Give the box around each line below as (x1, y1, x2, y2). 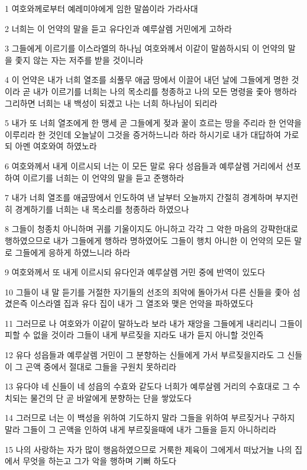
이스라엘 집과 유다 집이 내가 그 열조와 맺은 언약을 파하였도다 (30, 297, 254, 310)
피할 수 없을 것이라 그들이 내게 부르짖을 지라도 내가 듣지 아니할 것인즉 (5, 329, 264, 341)
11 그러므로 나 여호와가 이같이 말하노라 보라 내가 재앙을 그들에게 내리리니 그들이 (5, 317, 303, 329)
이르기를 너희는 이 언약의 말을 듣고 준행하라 (22, 171, 185, 184)
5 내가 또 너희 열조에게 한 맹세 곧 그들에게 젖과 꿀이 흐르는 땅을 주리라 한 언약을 (5, 117, 302, 129)
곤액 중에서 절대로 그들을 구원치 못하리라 (25, 360, 177, 372)
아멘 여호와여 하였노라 (15, 140, 97, 152)
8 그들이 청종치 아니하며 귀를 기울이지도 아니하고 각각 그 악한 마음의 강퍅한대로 (5, 223, 299, 235)
